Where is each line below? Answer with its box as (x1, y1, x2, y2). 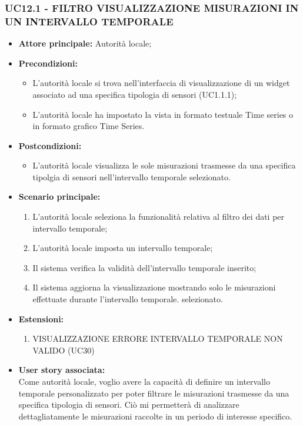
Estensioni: (18, 312, 64, 325)
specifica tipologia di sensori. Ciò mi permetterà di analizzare (18, 398, 239, 411)
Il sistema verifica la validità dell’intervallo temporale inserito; (32, 261, 257, 273)
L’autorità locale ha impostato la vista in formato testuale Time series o (32, 108, 294, 120)
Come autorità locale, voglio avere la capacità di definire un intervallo (18, 375, 270, 388)
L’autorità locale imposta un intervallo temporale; (32, 242, 213, 254)
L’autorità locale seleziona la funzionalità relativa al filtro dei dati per (32, 210, 285, 223)
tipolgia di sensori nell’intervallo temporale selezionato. (32, 170, 231, 183)
